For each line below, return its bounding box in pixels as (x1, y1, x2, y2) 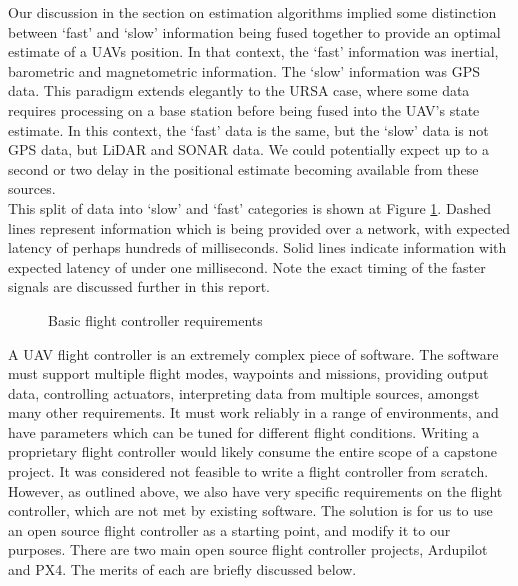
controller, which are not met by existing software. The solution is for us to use (8, 500, 493, 521)
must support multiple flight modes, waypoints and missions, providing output (8, 363, 489, 384)
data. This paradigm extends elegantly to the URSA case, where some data (8, 80, 470, 101)
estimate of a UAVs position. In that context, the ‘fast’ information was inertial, (8, 41, 499, 62)
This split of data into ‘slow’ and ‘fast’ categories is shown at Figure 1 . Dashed (8, 197, 491, 218)
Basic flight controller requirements (48, 309, 263, 330)
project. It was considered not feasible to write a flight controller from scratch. (8, 461, 489, 482)
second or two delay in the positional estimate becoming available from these (8, 158, 479, 179)
